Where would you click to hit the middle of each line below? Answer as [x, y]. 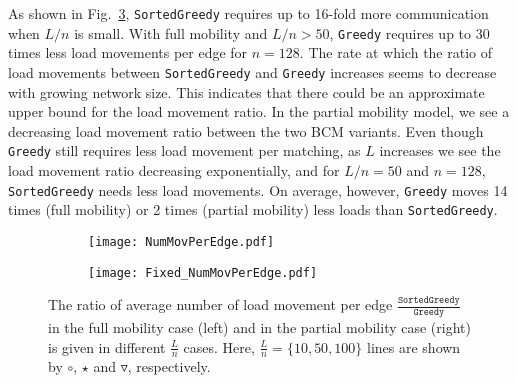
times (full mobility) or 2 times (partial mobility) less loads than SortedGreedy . [253, 209]
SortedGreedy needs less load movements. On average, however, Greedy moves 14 [258, 189]
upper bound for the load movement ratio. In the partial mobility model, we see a [259, 111]
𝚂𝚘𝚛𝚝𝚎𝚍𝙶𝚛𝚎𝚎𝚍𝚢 [428, 299]
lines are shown [414, 346]
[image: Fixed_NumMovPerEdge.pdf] [203, 272]
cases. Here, [219, 346]
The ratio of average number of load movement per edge [220, 304]
